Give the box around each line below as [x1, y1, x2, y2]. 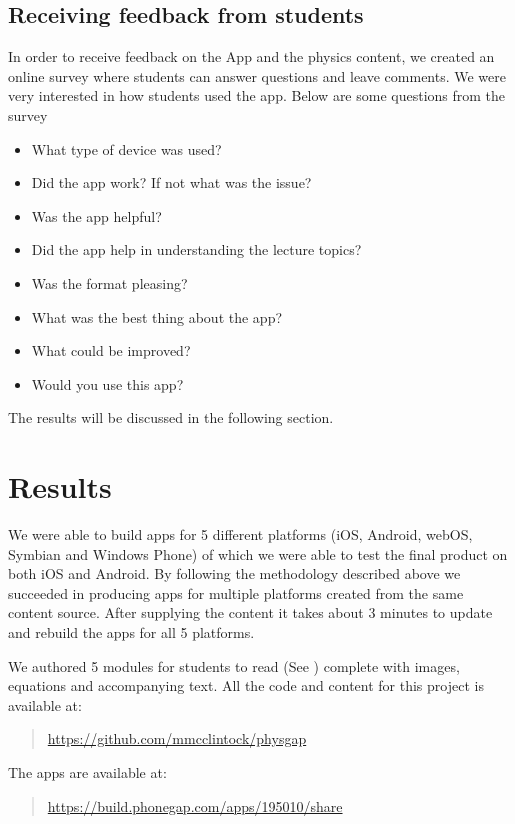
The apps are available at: [8, 761, 167, 782]
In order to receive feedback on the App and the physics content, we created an [8, 46, 495, 67]
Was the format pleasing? [31, 272, 188, 293]
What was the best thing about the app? [31, 306, 283, 327]
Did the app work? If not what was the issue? [31, 172, 312, 193]
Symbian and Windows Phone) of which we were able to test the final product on [8, 543, 508, 564]
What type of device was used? [31, 138, 222, 159]
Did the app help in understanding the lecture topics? [31, 239, 362, 260]
